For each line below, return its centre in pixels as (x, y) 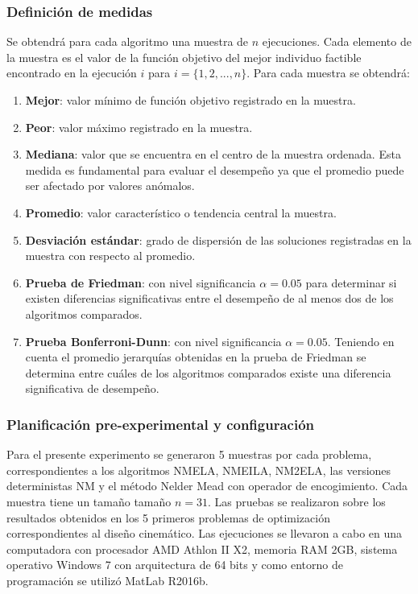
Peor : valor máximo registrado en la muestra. (139, 127)
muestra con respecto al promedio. (110, 256)
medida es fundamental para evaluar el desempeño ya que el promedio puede (215, 169)
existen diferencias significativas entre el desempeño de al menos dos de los (209, 298)
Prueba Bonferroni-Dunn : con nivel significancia (153, 341)
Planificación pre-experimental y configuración (161, 424)
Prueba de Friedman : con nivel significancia (141, 282)
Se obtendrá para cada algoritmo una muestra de (128, 41)
